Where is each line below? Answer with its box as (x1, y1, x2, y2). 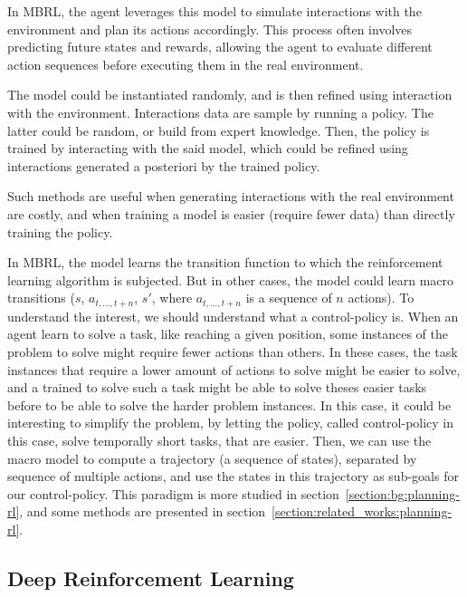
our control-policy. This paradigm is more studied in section (7, 484, 339, 503)
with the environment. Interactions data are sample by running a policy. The (7, 102, 434, 121)
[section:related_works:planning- (272, 502, 453, 521)
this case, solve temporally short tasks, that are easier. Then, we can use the (7, 430, 432, 449)
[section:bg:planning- (345, 484, 460, 503)
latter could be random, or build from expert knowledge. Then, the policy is (7, 120, 430, 140)
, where (151, 288, 193, 307)
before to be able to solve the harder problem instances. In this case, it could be (7, 395, 452, 414)
